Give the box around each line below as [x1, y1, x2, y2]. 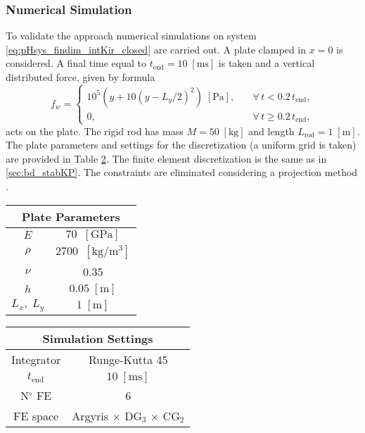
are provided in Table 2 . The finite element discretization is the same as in [6, 151, 327, 165]
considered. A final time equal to [6, 56, 147, 70]
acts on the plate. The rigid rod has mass [6, 123, 184, 138]
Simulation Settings [42, 330, 153, 346]
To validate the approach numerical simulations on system [6, 28, 257, 43]
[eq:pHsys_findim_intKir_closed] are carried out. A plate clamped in [6, 42, 307, 56]
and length [248, 123, 295, 138]
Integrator [11, 351, 61, 368]
